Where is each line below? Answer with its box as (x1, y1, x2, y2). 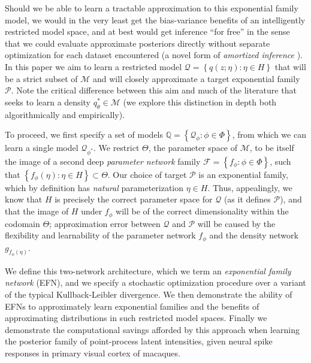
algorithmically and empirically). (5, 108, 125, 120)
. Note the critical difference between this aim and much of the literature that (11, 84, 297, 96)
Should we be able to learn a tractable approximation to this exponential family (5, 2, 298, 14)
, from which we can (232, 128, 306, 141)
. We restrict (93, 141, 140, 154)
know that (5, 193, 43, 205)
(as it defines (224, 193, 271, 205)
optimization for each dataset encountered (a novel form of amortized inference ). (5, 49, 303, 61)
